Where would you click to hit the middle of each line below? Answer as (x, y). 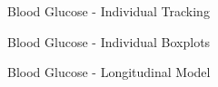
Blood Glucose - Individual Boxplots (109, 41)
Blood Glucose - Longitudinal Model (109, 72)
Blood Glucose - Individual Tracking (109, 11)
